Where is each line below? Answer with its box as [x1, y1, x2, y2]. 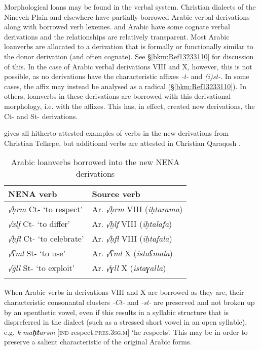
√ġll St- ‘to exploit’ [8, 262, 75, 274]
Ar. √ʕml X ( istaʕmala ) [92, 247, 173, 259]
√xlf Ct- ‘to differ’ [8, 218, 70, 230]
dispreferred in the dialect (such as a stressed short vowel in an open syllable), [4, 317, 247, 327]
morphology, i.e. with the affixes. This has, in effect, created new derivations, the [4, 100, 255, 111]
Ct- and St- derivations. [4, 110, 78, 121]
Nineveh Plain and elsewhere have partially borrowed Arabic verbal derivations [4, 11, 250, 22]
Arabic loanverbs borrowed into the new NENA [11, 156, 180, 168]
